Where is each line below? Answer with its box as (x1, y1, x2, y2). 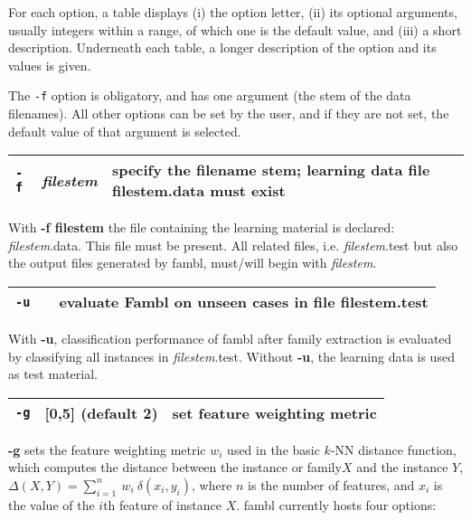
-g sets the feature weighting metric (8, 440, 206, 459)
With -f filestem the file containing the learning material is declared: (8, 218, 395, 237)
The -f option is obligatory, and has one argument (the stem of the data (8, 86, 411, 105)
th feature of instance (103, 495, 221, 514)
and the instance (356, 458, 448, 477)
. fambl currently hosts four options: (236, 495, 437, 514)
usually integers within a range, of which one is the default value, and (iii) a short (8, 20, 462, 39)
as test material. (8, 364, 98, 383)
